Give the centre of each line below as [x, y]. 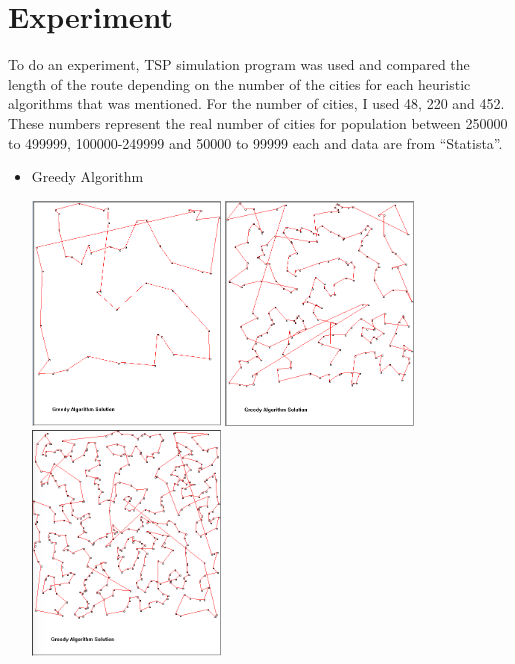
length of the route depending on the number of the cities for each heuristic [239, 83]
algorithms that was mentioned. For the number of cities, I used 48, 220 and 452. [256, 103]
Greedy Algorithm [87, 176]
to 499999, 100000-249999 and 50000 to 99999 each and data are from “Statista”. [255, 142]
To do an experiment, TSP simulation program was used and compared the [239, 64]
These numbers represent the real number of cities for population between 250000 [258, 122]
